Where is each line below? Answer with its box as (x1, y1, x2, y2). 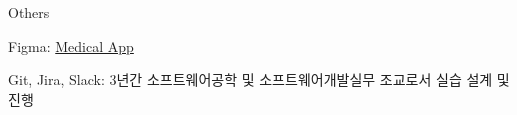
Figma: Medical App (8, 35, 134, 56)
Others (8, 2, 50, 22)
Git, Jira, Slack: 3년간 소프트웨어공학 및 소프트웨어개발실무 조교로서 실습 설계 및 (8, 69, 510, 90)
